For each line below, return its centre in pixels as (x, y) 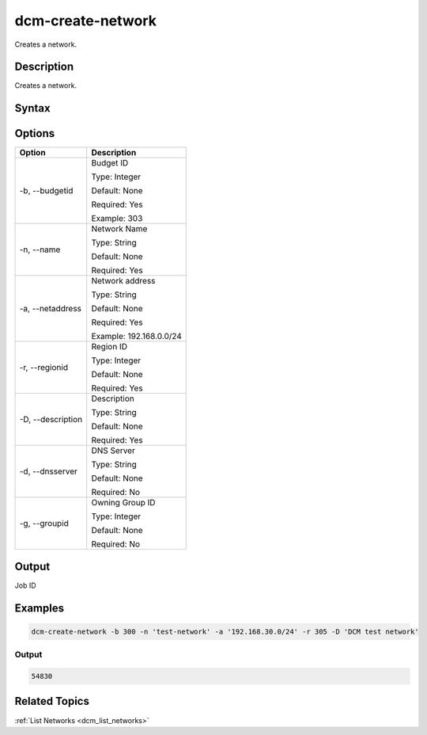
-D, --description (51, 420)
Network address (123, 281)
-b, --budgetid (46, 191)
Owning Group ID (123, 503)
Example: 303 (117, 219)
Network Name (119, 229)
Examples (40, 608)
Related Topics (52, 701)
